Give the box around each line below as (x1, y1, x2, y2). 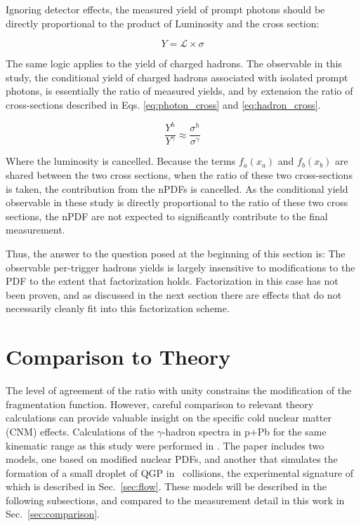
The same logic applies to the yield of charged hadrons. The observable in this (6, 56, 342, 71)
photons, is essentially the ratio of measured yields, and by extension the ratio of (6, 83, 353, 98)
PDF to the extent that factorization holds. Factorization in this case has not (6, 274, 339, 288)
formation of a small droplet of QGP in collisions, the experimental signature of (6, 465, 354, 480)
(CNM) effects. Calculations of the (6, 424, 154, 438)
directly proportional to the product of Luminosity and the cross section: (6, 15, 320, 30)
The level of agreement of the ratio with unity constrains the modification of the (6, 383, 352, 398)
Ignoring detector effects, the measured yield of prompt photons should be (6, 2, 325, 16)
